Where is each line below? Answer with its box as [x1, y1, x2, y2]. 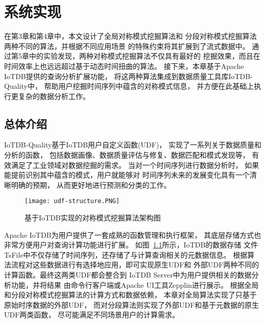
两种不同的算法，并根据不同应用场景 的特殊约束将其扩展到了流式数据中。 [4, 40, 250, 51]
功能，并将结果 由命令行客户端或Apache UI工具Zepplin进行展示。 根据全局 [11, 279, 259, 290]
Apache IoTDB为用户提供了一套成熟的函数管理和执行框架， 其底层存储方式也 [4, 229, 261, 240]
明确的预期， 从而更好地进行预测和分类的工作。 [11, 179, 171, 190]
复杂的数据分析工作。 [18, 90, 90, 101]
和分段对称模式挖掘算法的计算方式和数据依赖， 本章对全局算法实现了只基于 [4, 289, 257, 300]
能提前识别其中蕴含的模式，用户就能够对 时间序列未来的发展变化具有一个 [4, 169, 250, 180]
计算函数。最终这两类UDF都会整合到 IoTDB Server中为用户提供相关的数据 [4, 269, 252, 280]
